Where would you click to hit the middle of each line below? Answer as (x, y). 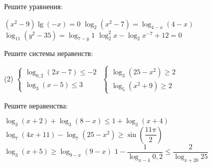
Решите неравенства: (36, 105)
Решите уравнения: (33, 6)
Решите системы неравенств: (49, 53)
